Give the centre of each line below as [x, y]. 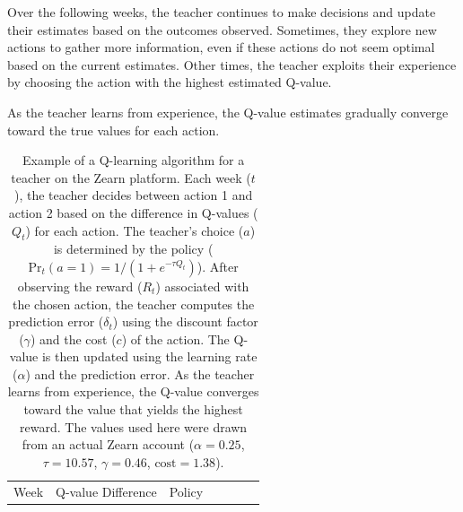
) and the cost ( [73, 338]
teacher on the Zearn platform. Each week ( [131, 177]
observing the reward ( [80, 286]
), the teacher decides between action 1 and [133, 195]
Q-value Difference [106, 491]
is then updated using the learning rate [149, 356]
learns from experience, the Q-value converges [133, 391]
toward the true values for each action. [114, 130]
